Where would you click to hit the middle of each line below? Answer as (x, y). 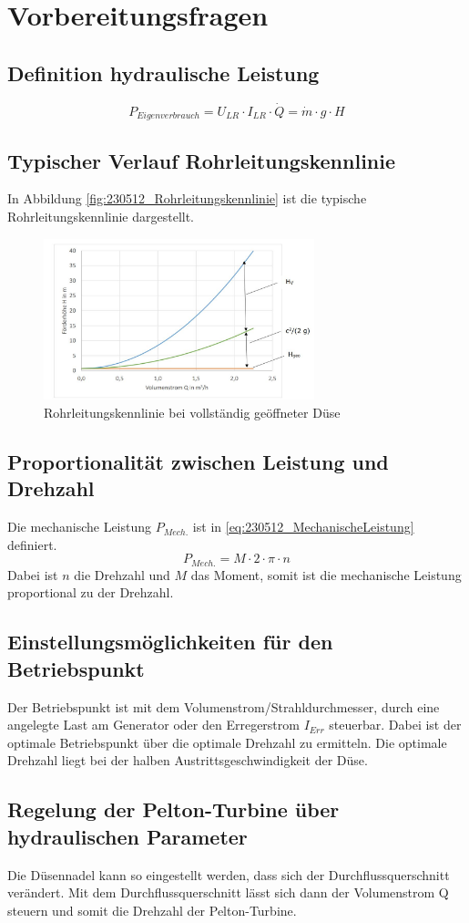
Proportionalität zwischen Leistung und (198, 462)
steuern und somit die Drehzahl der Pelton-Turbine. (152, 910)
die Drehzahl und (122, 574)
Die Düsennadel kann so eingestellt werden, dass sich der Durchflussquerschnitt (229, 874)
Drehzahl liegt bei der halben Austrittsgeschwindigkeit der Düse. (188, 760)
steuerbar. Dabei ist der (395, 725)
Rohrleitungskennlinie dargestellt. (101, 217)
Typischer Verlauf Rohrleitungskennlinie (202, 160)
